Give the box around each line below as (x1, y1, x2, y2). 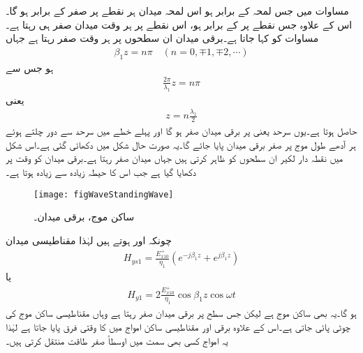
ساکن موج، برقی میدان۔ (34, 209, 135, 224)
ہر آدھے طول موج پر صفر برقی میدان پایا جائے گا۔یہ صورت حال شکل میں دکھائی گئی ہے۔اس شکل (6, 137, 356, 151)
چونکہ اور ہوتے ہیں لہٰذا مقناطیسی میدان (6, 232, 172, 247)
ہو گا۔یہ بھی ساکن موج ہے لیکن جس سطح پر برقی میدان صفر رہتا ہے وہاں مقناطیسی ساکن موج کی (6, 306, 357, 320)
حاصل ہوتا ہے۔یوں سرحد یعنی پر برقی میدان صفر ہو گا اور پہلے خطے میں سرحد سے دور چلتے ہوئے (6, 123, 357, 138)
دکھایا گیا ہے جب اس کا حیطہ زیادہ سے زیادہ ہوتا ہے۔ (6, 165, 197, 179)
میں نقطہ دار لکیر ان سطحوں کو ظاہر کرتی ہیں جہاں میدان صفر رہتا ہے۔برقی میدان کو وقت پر (6, 151, 343, 165)
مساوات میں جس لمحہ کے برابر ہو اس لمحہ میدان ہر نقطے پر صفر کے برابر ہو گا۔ (6, 3, 349, 17)
